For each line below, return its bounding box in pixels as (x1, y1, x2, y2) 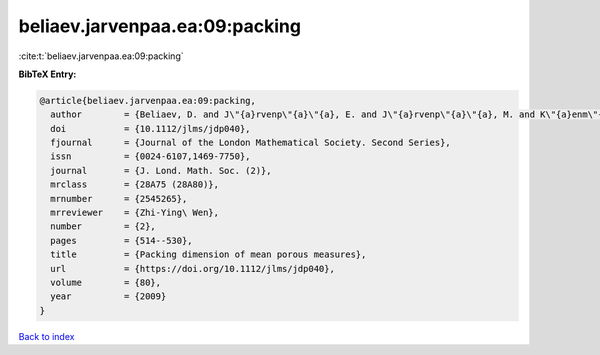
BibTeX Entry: (18, 68, 77, 80)
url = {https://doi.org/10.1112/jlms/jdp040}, (50, 263, 335, 274)
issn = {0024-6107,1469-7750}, (50, 151, 251, 162)
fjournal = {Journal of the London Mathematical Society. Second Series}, (50, 137, 452, 149)
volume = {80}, (50, 277, 162, 288)
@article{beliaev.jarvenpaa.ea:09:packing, (39, 95, 257, 106)
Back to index (18, 330, 75, 342)
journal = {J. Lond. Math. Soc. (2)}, (50, 165, 272, 176)
